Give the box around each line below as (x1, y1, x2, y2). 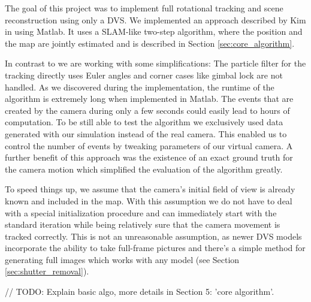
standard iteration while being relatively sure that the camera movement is (5, 218, 280, 231)
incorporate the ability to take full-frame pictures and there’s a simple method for (5, 241, 306, 254)
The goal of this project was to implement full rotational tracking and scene (5, 2, 283, 14)
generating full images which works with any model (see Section (5, 253, 240, 265)
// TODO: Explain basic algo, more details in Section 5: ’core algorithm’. (5, 285, 274, 298)
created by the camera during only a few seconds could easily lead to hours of (5, 104, 290, 116)
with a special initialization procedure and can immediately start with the (5, 206, 277, 219)
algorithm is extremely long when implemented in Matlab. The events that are (5, 92, 294, 105)
